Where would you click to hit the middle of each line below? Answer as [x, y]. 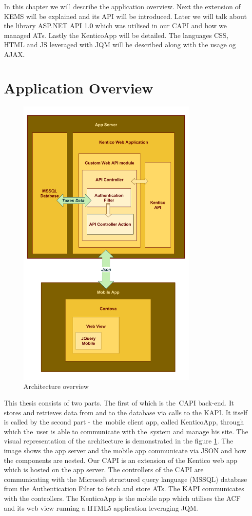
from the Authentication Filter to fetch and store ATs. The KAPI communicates [124, 488]
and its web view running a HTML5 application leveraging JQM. [101, 507]
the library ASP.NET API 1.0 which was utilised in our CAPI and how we [115, 26]
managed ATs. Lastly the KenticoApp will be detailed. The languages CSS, [116, 35]
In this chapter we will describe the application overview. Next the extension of [122, 6]
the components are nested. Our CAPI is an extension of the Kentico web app [121, 460]
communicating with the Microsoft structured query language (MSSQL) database [126, 479]
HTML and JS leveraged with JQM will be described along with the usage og [120, 45]
